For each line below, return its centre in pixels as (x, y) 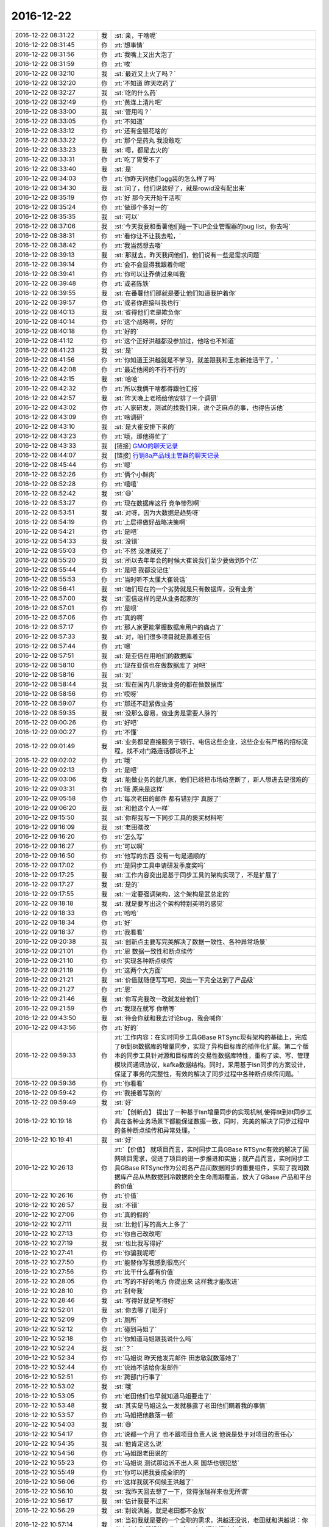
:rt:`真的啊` (129, 618)
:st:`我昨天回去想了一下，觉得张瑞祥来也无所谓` (182, 1492)
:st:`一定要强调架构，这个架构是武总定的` (172, 894)
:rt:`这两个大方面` (139, 970)
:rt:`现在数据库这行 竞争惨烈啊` (157, 503)
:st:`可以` (127, 217)
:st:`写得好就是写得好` (145, 1300)
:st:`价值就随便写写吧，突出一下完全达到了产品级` (185, 980)
